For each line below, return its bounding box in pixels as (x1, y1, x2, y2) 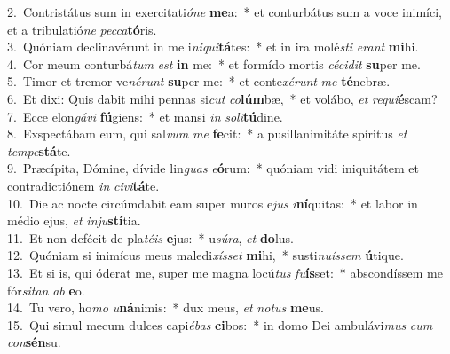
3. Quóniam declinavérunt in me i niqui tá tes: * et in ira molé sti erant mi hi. (7, 37, 419, 56)
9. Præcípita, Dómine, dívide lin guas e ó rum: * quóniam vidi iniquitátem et (7, 159, 419, 177)
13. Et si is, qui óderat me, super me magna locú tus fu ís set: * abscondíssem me (7, 263, 443, 281)
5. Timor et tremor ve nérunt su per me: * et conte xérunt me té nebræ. (7, 72, 391, 90)
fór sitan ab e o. (7, 280, 85, 299)
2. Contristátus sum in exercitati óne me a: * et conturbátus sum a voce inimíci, (7, 3, 443, 20)
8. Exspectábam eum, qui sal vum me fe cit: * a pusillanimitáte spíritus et (7, 124, 407, 143)
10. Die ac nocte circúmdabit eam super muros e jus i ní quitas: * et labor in (7, 193, 418, 212)
